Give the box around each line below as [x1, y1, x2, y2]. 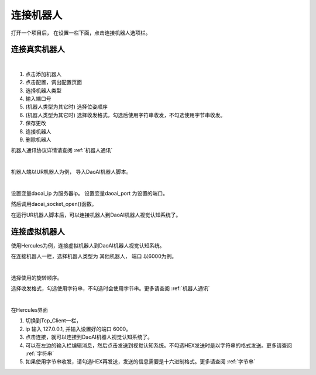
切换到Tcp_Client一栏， [25, 317, 82, 324]
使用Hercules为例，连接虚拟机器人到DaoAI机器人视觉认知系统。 [11, 242, 165, 249]
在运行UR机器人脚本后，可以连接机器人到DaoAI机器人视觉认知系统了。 [11, 211, 181, 218]
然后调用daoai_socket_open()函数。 [11, 201, 97, 208]
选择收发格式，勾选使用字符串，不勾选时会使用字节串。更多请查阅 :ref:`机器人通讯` [11, 285, 210, 292]
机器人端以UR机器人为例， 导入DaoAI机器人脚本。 [11, 168, 132, 176]
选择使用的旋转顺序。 [11, 274, 63, 281]
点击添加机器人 [25, 70, 61, 77]
